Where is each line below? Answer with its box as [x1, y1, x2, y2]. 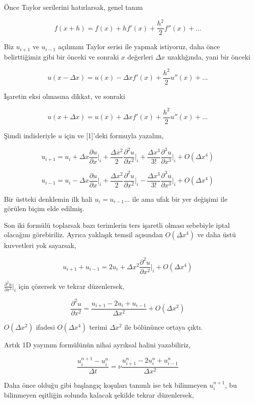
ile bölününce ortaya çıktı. [124, 322, 203, 332]
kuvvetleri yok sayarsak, [4, 240, 76, 250]
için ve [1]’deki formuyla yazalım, [64, 130, 164, 140]
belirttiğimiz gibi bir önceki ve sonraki [4, 51, 119, 62]
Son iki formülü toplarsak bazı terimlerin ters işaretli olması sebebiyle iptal [4, 219, 230, 230]
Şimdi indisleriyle [4, 130, 56, 140]
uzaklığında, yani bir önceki [167, 51, 251, 62]
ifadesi [36, 322, 55, 332]
